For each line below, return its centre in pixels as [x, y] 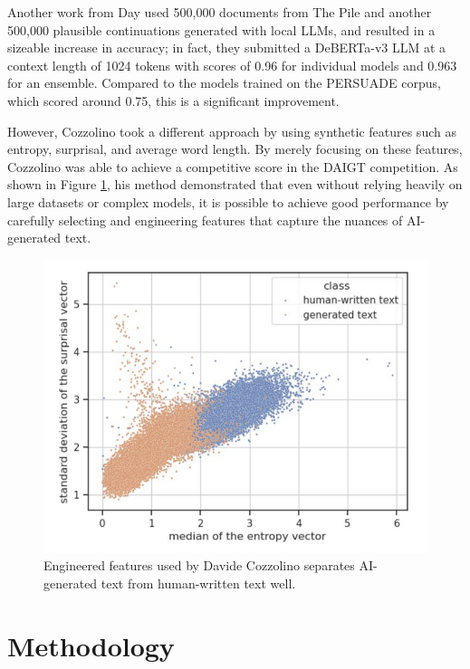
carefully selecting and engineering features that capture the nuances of [205, 220]
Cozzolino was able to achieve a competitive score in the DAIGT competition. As [233, 166]
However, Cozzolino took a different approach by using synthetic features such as [232, 131]
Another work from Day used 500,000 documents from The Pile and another [220, 12]
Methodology [91, 645]
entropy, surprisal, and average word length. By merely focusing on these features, [235, 149]
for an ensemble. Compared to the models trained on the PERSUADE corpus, [224, 83]
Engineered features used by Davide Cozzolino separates [199, 565]
